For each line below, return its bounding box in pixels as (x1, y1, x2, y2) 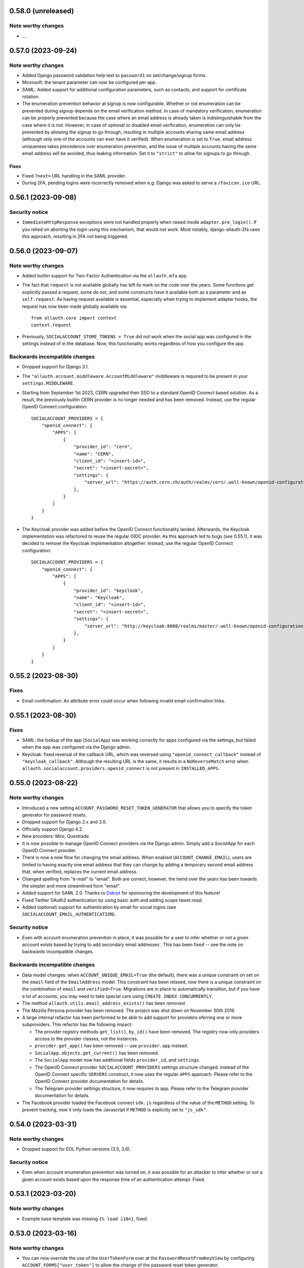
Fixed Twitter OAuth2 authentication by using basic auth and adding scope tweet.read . (22, 897, 203, 903)
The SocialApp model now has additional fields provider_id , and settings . (34, 1057, 201, 1063)
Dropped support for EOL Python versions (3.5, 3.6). (22, 1146, 131, 1152)
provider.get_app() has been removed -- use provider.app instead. (34, 1043, 188, 1049)
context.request (31, 322, 71, 328)
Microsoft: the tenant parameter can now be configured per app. (22, 79, 157, 86)
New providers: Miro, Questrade (22, 833, 89, 839)
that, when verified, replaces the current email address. (22, 869, 138, 875)
